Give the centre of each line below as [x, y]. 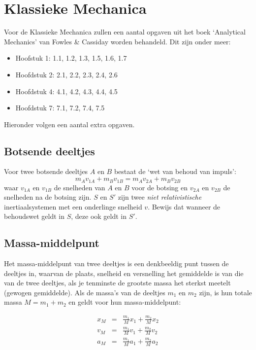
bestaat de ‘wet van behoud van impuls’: [175, 171]
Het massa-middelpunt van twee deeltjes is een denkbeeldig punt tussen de [116, 263]
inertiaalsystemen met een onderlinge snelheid [73, 206]
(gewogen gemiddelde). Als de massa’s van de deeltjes [85, 292]
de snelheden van [80, 187]
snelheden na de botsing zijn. [48, 197]
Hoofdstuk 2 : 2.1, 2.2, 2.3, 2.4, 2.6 [66, 74]
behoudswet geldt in [34, 216]
